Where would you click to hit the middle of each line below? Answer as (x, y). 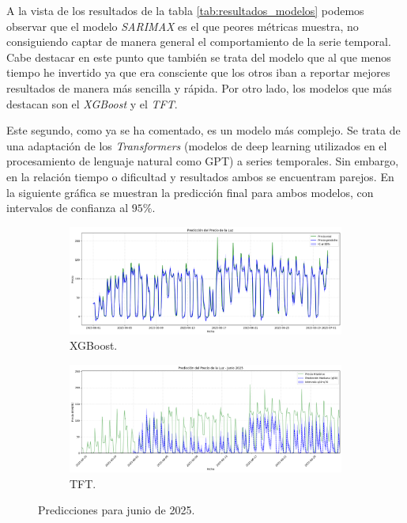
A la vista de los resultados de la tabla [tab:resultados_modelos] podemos (185, 10)
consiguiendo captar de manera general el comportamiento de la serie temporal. (199, 42)
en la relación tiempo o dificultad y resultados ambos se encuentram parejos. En (200, 176)
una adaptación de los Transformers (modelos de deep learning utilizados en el (197, 145)
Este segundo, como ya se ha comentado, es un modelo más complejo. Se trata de (203, 130)
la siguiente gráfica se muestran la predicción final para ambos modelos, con (190, 192)
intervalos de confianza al (68, 208)
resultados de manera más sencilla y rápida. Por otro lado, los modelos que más (199, 87)
